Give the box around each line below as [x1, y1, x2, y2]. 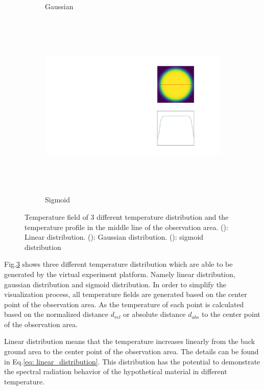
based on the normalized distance [4, 309, 108, 319]
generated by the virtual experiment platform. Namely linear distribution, [4, 268, 235, 279]
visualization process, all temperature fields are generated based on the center [4, 289, 247, 300]
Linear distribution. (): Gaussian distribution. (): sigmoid [25, 232, 204, 242]
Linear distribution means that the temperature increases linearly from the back [4, 336, 255, 347]
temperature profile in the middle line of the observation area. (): [25, 221, 228, 232]
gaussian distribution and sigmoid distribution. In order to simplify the [4, 279, 227, 289]
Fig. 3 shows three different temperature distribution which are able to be [4, 259, 233, 269]
